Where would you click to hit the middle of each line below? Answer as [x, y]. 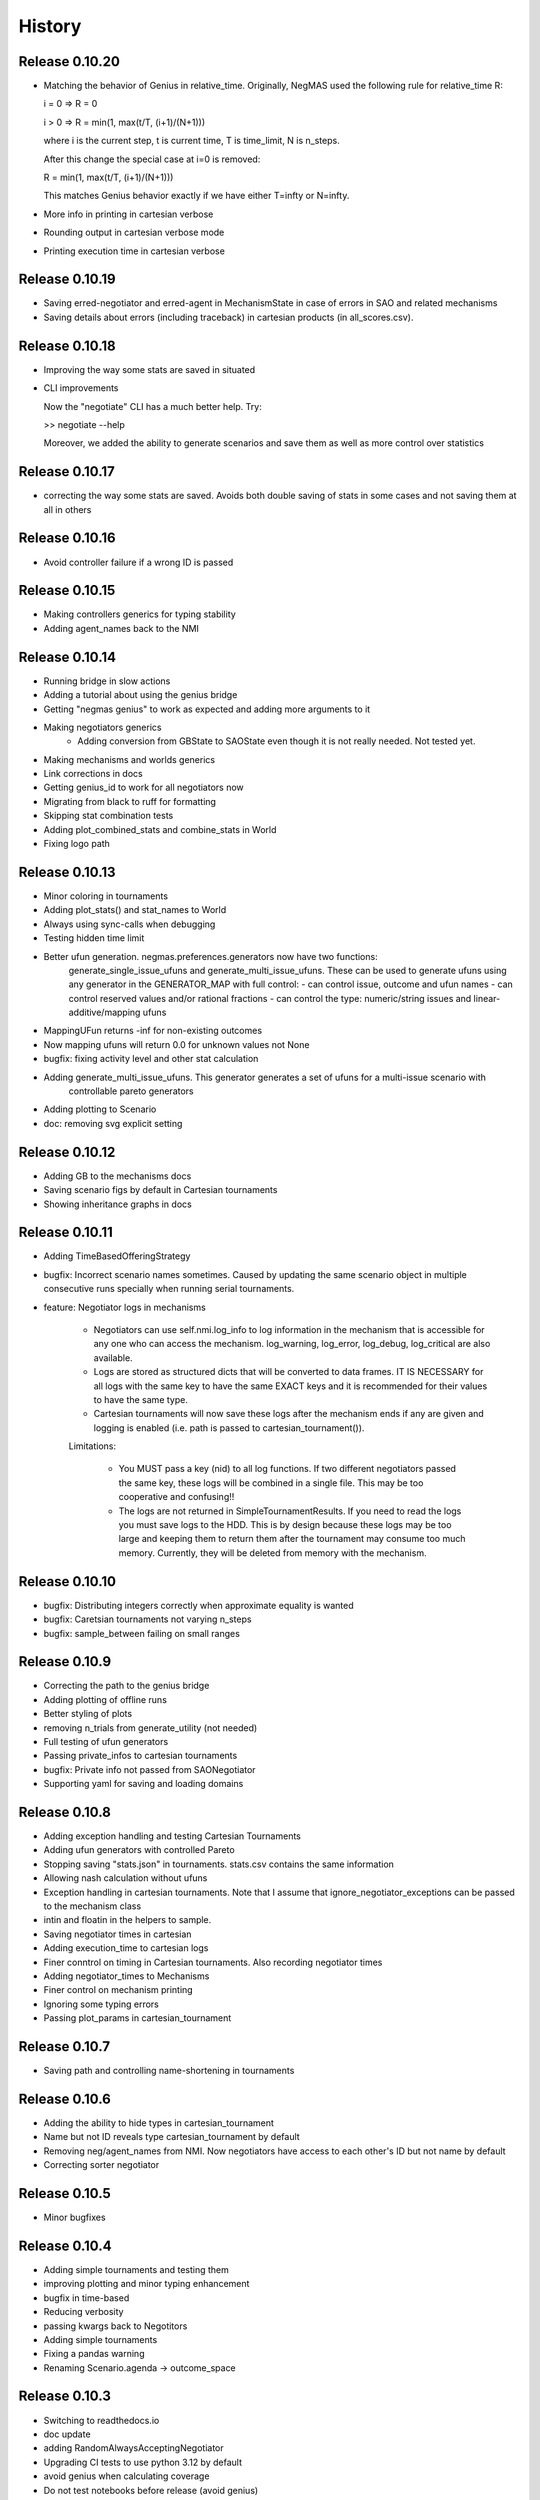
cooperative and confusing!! [176, 1497]
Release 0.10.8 [65, 1811]
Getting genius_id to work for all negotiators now [143, 787]
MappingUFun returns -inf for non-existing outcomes [153, 1031]
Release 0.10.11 [66, 1232]
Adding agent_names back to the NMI [121, 628]
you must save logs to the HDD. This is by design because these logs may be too [285, 1525]
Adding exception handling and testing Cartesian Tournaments [172, 1836]
